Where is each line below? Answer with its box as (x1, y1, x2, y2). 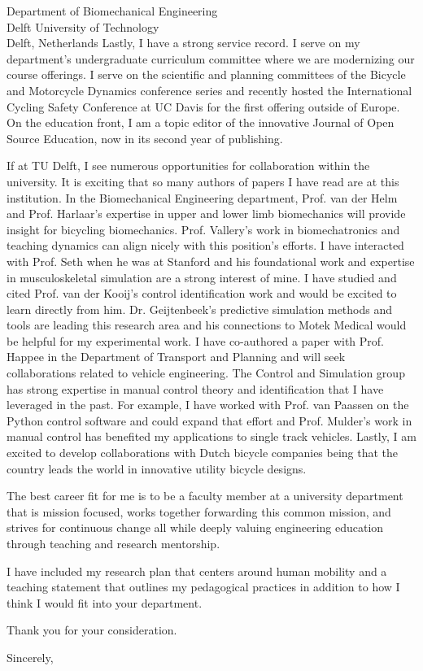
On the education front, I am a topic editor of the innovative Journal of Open (7, 114, 395, 131)
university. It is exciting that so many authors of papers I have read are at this (7, 172, 399, 190)
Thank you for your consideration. (7, 621, 177, 638)
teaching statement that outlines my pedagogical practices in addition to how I (7, 578, 400, 595)
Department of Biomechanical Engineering (7, 2, 218, 19)
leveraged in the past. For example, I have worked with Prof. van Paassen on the (7, 396, 409, 413)
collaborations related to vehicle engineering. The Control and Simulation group (7, 364, 405, 381)
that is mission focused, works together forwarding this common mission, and (7, 503, 391, 520)
